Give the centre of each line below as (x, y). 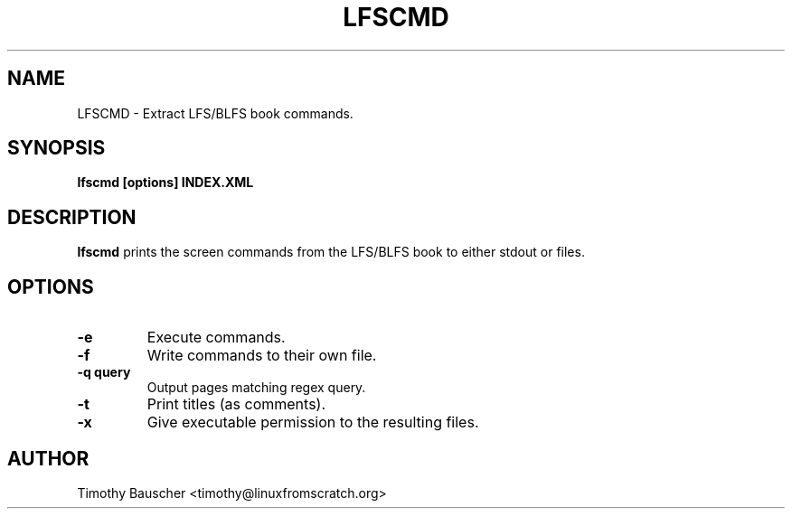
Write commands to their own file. (262, 356)
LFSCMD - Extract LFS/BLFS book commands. (215, 113)
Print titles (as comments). (236, 404)
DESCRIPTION (72, 217)
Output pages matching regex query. (256, 388)
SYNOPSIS (57, 148)
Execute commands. (216, 338)
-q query (104, 372)
